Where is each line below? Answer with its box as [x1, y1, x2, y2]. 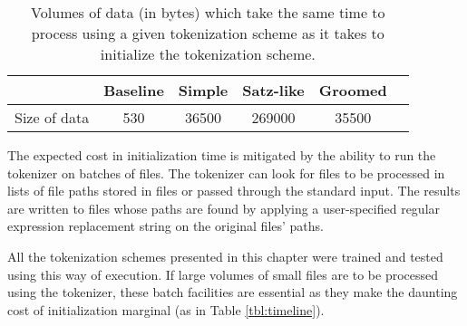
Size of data [15, 107, 90, 128]
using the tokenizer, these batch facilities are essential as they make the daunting [7, 283, 458, 302]
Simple [178, 80, 229, 101]
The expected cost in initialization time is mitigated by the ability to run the [7, 146, 436, 164]
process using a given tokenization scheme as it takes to [31, 23, 384, 43]
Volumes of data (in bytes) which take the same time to [31, 2, 385, 23]
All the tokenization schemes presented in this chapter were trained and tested [7, 246, 443, 265]
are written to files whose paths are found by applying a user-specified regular [7, 198, 441, 217]
